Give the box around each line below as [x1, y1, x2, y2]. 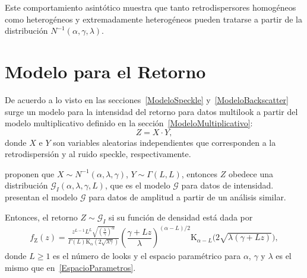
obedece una [228, 167, 274, 180]
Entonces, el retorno [5, 210, 78, 223]
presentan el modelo [5, 191, 78, 203]
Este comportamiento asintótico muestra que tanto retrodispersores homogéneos [5, 1, 296, 13]
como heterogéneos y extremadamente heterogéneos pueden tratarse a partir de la [5, 12, 302, 25]
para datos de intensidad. [181, 179, 274, 191]
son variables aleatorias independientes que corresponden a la [53, 136, 276, 148]
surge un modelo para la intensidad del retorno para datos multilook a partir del [5, 105, 298, 117]
